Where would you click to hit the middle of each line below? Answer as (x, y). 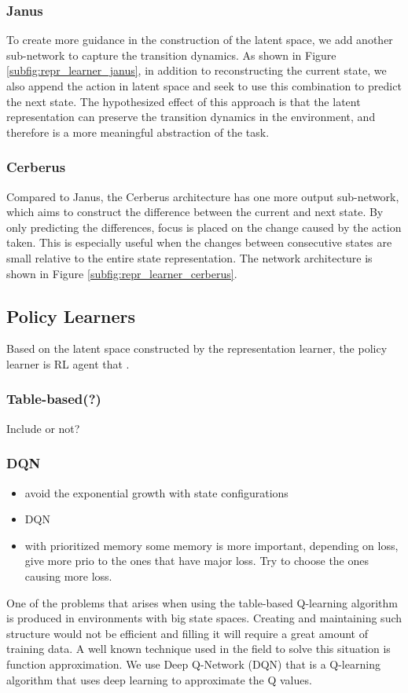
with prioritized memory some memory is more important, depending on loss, (211, 545)
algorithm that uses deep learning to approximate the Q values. (159, 679)
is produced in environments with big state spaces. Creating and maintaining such (204, 618)
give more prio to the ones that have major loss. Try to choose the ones (197, 561)
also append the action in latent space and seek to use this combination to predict (204, 86)
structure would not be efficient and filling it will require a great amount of (187, 633)
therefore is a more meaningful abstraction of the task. (138, 132)
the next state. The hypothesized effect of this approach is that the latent (184, 101)
